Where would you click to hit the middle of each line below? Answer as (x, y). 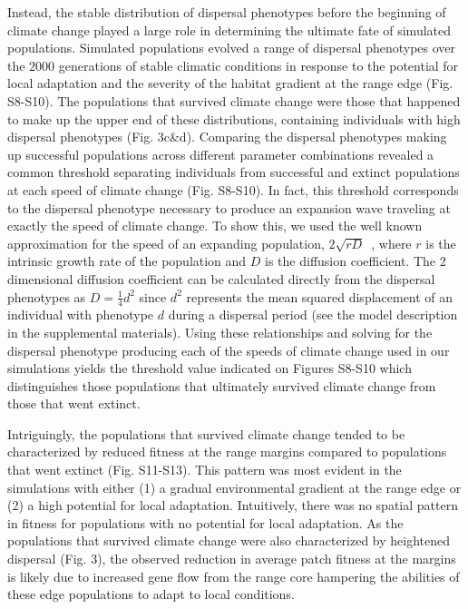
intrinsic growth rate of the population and (127, 261)
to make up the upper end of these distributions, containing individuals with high (234, 118)
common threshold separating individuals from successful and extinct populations (234, 172)
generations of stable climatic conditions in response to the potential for (258, 65)
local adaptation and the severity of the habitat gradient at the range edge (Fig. (230, 83)
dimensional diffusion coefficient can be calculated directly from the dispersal (221, 278)
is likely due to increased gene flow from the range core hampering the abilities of (234, 576)
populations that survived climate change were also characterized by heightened (229, 540)
